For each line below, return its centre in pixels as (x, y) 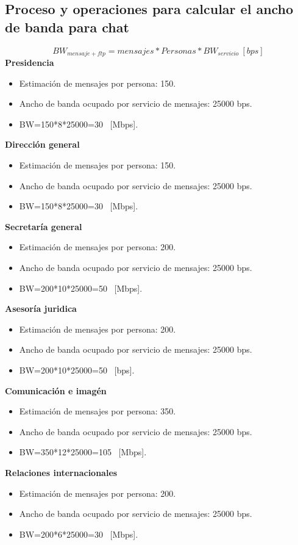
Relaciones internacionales (61, 472)
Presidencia (30, 63)
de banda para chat (67, 27)
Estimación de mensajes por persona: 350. (98, 411)
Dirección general (42, 144)
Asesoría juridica (41, 309)
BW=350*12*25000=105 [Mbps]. (83, 452)
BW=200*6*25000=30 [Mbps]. (79, 534)
